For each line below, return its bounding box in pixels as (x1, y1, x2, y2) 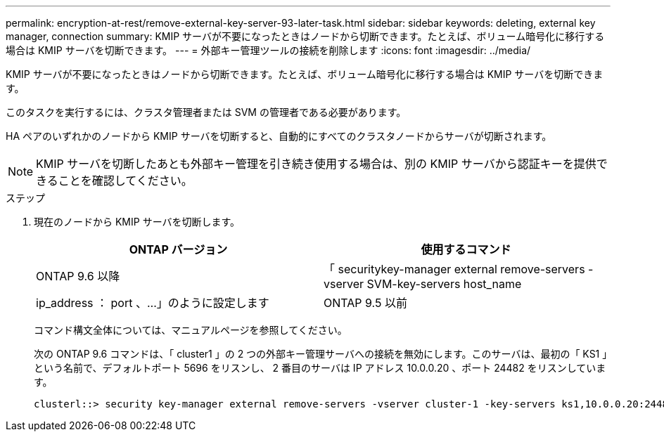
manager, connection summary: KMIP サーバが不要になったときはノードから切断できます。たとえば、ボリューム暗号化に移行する (6, 30, 605, 42)
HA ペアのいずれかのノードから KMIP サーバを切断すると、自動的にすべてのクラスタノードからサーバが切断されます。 (6, 130, 552, 142)
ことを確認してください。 (58, 174, 193, 188)
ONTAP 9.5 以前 (324, 296, 407, 310)
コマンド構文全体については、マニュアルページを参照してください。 (34, 324, 347, 336)
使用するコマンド (421, 242, 511, 256)
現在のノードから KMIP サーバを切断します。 (34, 216, 241, 228)
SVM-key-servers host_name (366, 277, 522, 291)
